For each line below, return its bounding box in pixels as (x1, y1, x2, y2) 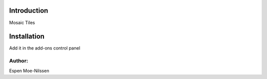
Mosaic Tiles (9, 20, 35, 26)
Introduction (9, 6, 48, 15)
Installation (9, 32, 44, 41)
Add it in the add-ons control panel (9, 45, 81, 51)
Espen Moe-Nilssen (9, 68, 49, 74)
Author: (9, 57, 28, 64)
